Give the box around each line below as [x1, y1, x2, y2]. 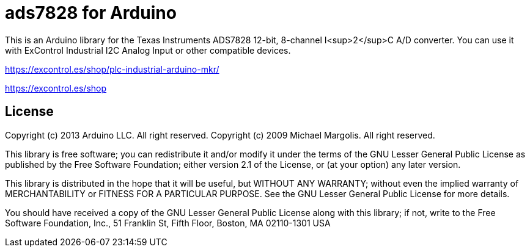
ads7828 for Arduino [5, 2, 177, 23]
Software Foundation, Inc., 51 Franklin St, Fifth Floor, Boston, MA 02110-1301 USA [5, 217, 331, 228]
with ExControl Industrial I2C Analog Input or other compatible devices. [5, 45, 291, 56]
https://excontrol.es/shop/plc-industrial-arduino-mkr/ [5, 63, 219, 74]
